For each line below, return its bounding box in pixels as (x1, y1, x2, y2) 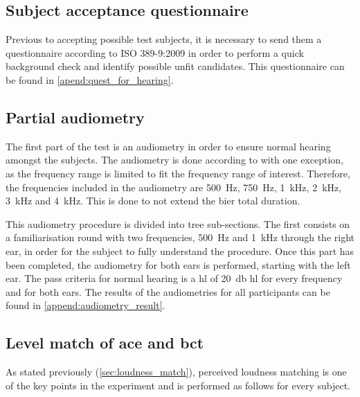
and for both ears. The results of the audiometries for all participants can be (6, 284, 330, 299)
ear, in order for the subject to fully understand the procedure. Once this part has (6, 243, 354, 258)
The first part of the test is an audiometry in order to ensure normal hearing (6, 139, 331, 153)
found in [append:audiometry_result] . (6, 298, 165, 312)
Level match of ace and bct (6, 332, 204, 353)
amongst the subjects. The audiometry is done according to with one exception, (6, 152, 344, 167)
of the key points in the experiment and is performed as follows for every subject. (6, 378, 350, 392)
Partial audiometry (6, 106, 145, 127)
